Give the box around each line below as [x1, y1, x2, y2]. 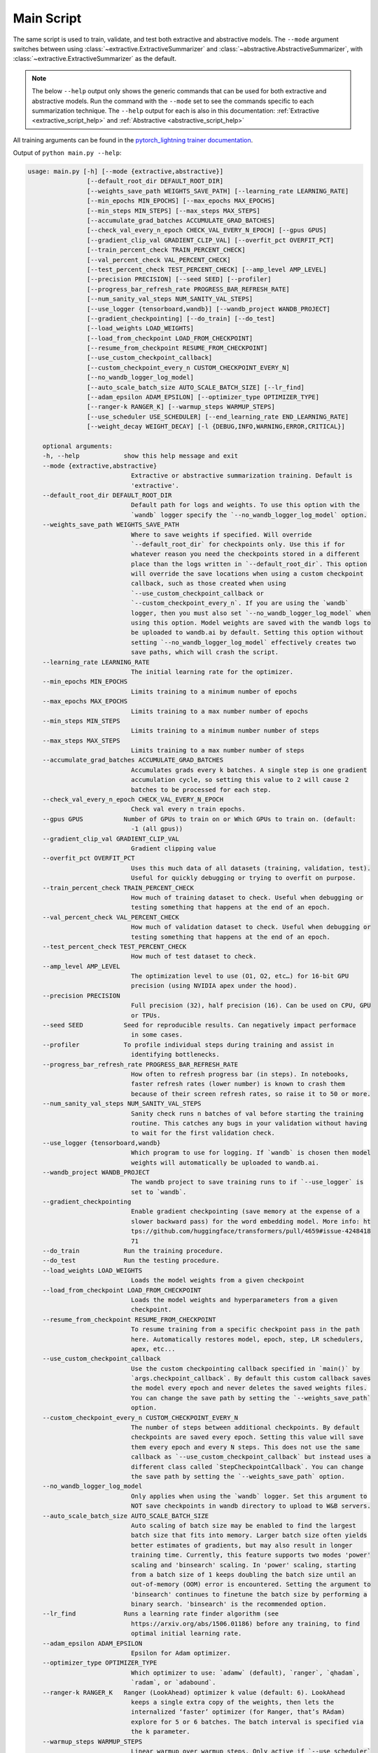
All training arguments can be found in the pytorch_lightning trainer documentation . [13, 135, 253, 144]
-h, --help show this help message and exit [42, 452, 239, 460]
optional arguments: [42, 442, 113, 450]
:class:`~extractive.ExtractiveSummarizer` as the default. [13, 55, 176, 63]
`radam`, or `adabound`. [130, 1679, 216, 1686]
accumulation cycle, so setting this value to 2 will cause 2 [130, 776, 349, 784]
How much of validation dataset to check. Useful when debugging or [130, 923, 371, 931]
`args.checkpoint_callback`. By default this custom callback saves [130, 1374, 371, 1383]
